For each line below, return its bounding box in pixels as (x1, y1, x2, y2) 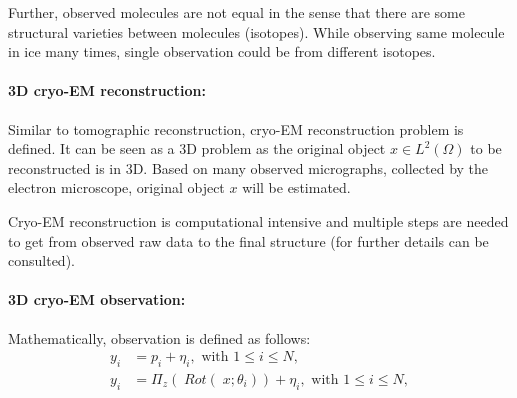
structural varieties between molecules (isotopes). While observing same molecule (8, 21, 505, 42)
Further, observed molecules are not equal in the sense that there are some (8, 2, 465, 22)
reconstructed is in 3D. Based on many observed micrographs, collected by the (8, 157, 489, 178)
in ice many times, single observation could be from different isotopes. (8, 41, 436, 62)
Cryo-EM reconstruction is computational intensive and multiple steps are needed (8, 210, 509, 231)
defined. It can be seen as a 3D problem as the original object (8, 138, 386, 159)
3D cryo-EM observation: (8, 289, 186, 310)
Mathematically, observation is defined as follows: (8, 327, 311, 348)
